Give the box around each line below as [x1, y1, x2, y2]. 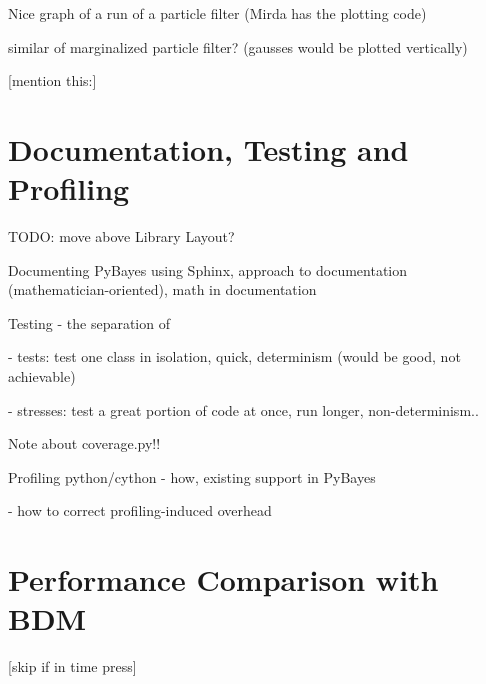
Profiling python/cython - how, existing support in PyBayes [8, 466, 376, 487]
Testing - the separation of [8, 312, 170, 333]
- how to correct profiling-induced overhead [8, 500, 272, 521]
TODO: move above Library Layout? [8, 226, 235, 247]
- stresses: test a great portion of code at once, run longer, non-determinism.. [8, 399, 479, 420]
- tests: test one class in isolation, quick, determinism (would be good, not [8, 346, 461, 367]
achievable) [8, 366, 76, 387]
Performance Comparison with [8, 559, 439, 600]
